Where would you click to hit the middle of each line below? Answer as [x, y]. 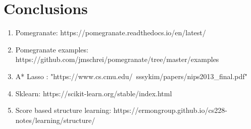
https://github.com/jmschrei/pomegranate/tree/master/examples [117, 59]
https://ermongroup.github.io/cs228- [170, 110]
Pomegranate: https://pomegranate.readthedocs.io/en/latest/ [111, 33]
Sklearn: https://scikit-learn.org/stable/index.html [94, 93]
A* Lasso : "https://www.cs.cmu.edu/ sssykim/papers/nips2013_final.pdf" [131, 76]
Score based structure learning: [63, 110]
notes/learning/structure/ [55, 120]
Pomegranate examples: [52, 49]
